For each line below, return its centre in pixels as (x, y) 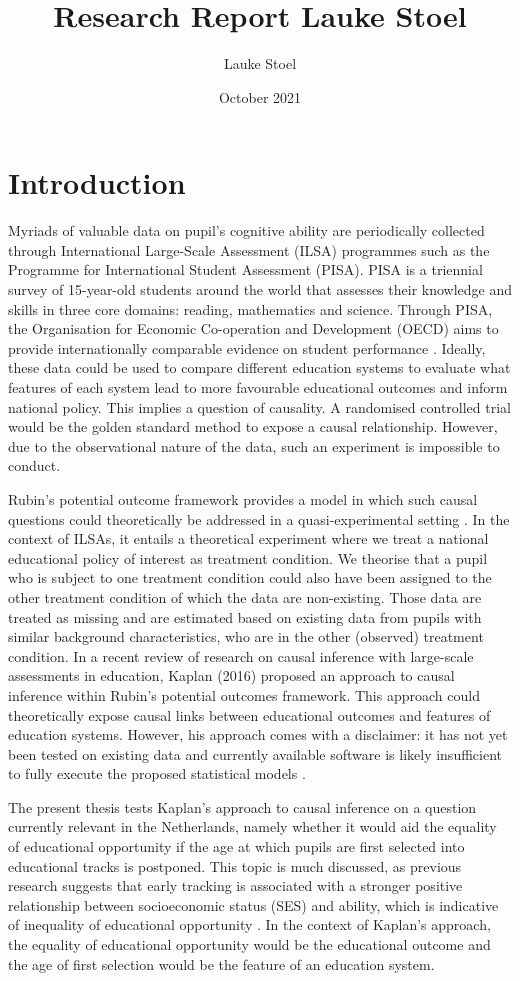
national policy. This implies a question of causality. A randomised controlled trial (259, 406)
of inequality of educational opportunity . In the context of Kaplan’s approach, (249, 924)
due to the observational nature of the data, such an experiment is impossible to (254, 445)
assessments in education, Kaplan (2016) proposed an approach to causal (231, 675)
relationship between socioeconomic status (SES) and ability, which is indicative (253, 904)
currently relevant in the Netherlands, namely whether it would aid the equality (252, 826)
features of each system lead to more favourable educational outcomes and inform (258, 387)
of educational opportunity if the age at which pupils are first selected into (236, 846)
